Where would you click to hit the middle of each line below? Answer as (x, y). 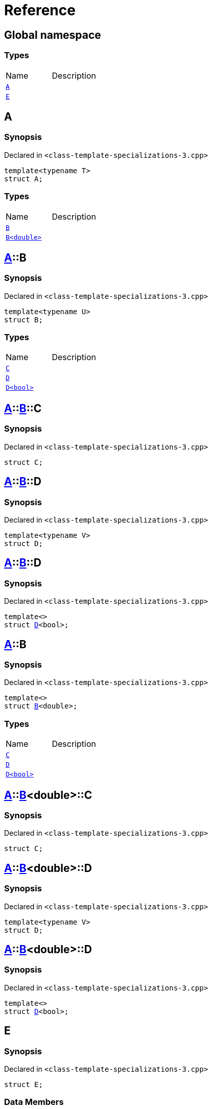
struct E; (23, 1084)
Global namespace (53, 35)
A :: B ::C (23, 408)
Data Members (34, 1102)
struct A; (23, 179)
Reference (40, 10)
